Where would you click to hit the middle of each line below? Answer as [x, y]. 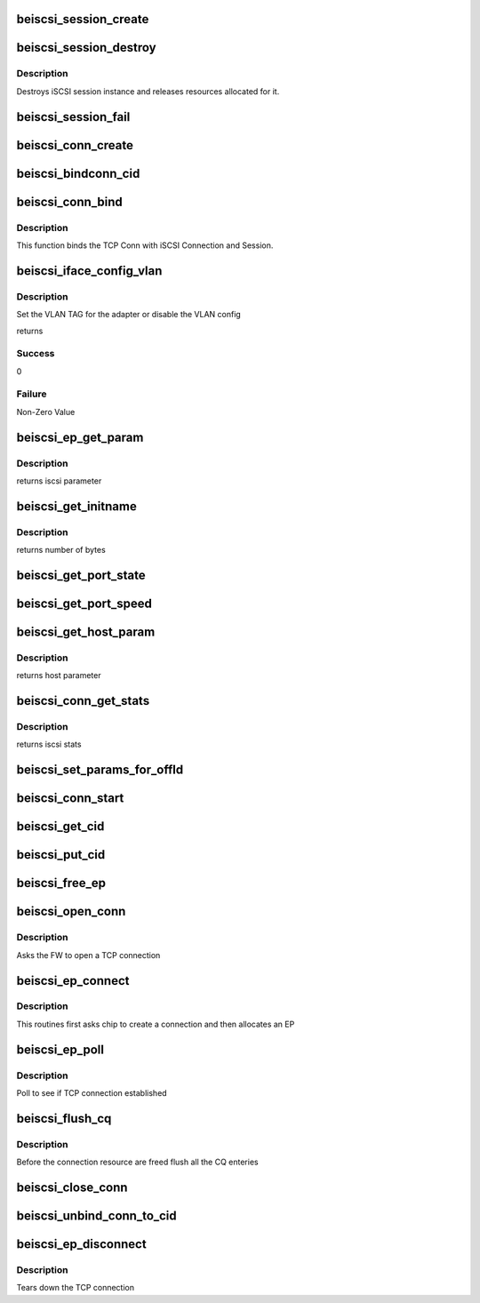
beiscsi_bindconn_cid [78, 173]
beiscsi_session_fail [73, 117]
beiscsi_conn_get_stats [83, 701]
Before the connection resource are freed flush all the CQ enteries [137, 1162]
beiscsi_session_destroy [86, 48]
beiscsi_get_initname [76, 506]
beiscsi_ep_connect [73, 981]
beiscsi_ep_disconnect [81, 1244]
